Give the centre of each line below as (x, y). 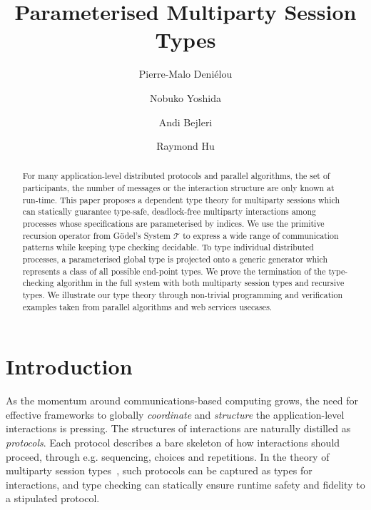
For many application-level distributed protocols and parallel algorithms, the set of (176, 176)
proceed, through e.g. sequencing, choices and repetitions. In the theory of (168, 456)
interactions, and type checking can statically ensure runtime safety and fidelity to (185, 484)
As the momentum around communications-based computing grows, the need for (182, 401)
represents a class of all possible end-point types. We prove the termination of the (174, 271)
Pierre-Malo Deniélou (185, 74)
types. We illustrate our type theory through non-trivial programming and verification (183, 295)
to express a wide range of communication (261, 235)
